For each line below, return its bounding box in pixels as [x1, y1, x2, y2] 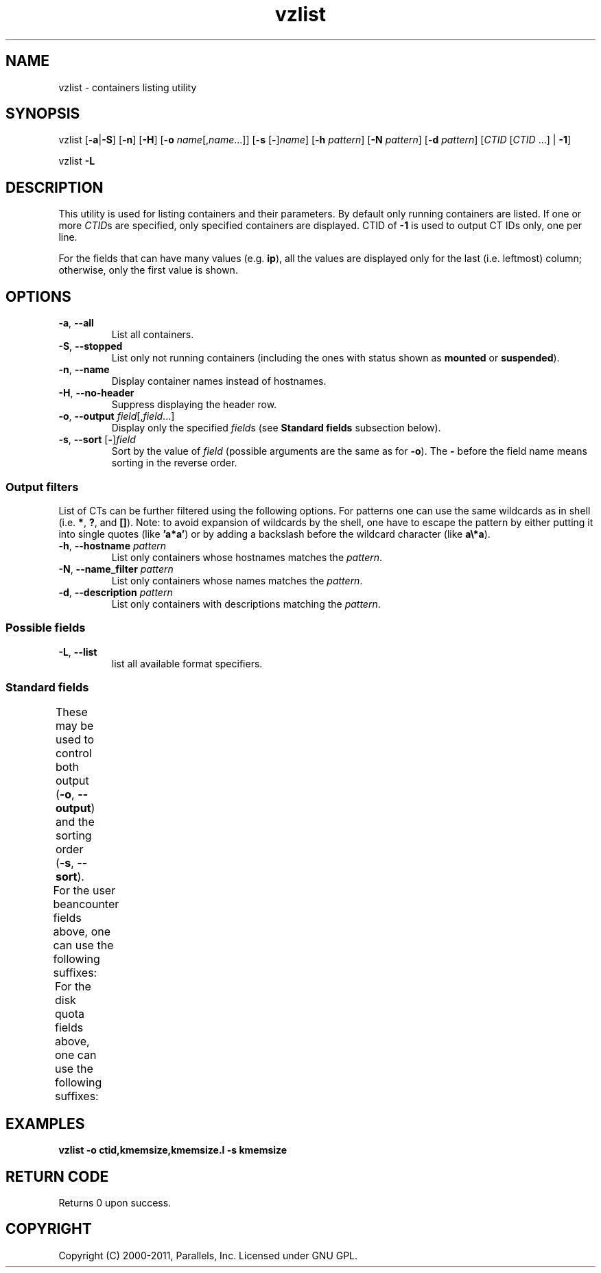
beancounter [53, 897, 119, 912]
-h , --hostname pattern [58, 539, 166, 551]
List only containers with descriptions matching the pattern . [111, 597, 381, 610]
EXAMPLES [5, 1115, 85, 1132]
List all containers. [111, 329, 194, 341]
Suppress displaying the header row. [111, 398, 277, 411]
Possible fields [5, 621, 86, 635]
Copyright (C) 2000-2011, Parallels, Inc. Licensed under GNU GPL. [58, 1249, 358, 1261]
